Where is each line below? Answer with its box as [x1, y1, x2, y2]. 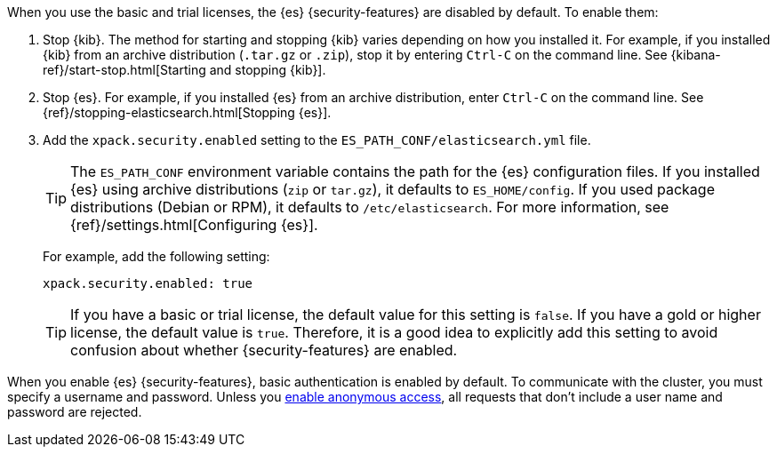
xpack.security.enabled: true [43, 276, 253, 291]
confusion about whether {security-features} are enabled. [70, 341, 458, 359]
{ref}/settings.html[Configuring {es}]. [70, 216, 318, 234]
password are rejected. [7, 404, 142, 419]
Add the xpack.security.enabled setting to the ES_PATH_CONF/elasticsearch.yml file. [43, 132, 591, 147]
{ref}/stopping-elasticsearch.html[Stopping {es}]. [43, 105, 332, 120]
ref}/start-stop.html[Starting [43, 62, 206, 77]
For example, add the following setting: [43, 249, 270, 264]
